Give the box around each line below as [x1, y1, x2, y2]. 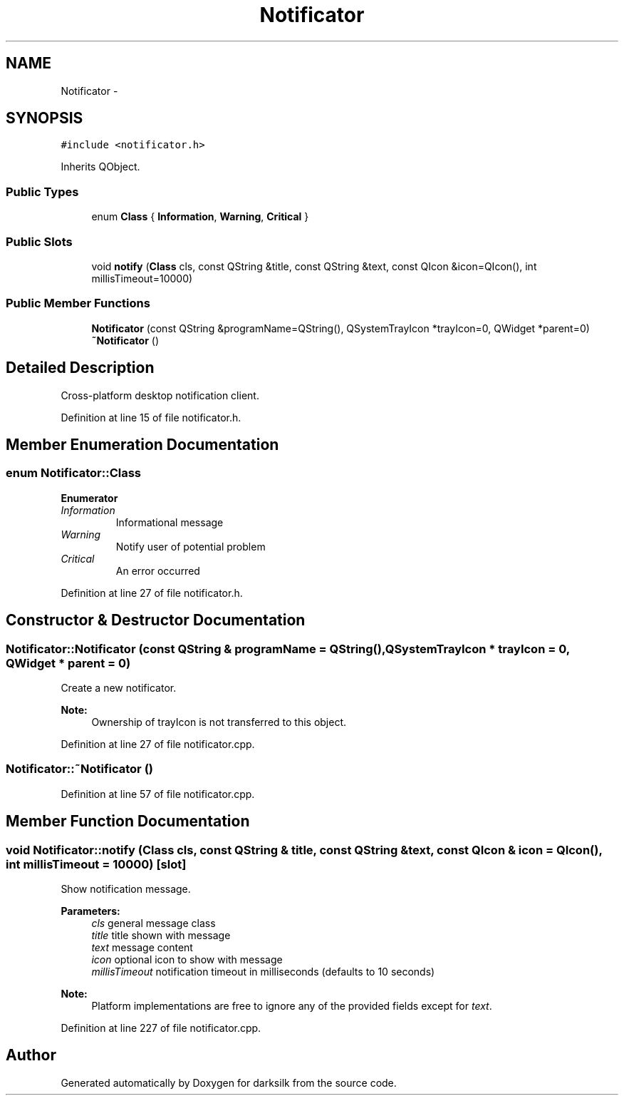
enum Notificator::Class [6, 466, 142, 481]
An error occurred [115, 564, 200, 577]
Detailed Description [6, 359, 155, 377]
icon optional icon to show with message [91, 953, 283, 966]
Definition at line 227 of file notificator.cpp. [61, 1021, 261, 1034]
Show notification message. [61, 882, 191, 895]
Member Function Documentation [6, 812, 250, 831]
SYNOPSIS [6, 109, 83, 128]
